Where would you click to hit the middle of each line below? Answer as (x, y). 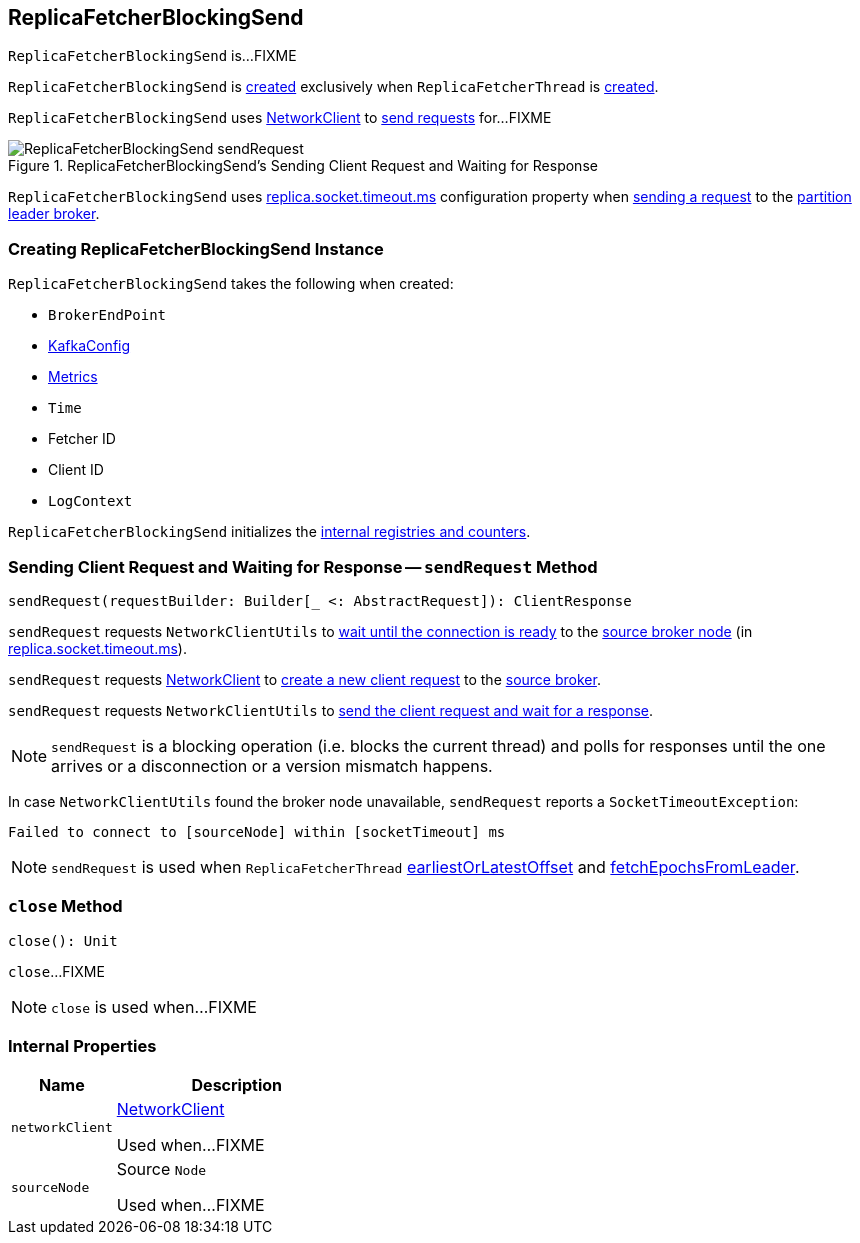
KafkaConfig (89, 346)
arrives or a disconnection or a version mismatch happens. (272, 765)
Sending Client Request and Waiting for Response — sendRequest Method (303, 566)
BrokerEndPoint (107, 315)
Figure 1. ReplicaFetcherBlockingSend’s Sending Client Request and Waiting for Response (303, 166)
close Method (65, 906)
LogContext (90, 501)
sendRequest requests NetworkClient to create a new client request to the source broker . (304, 679)
